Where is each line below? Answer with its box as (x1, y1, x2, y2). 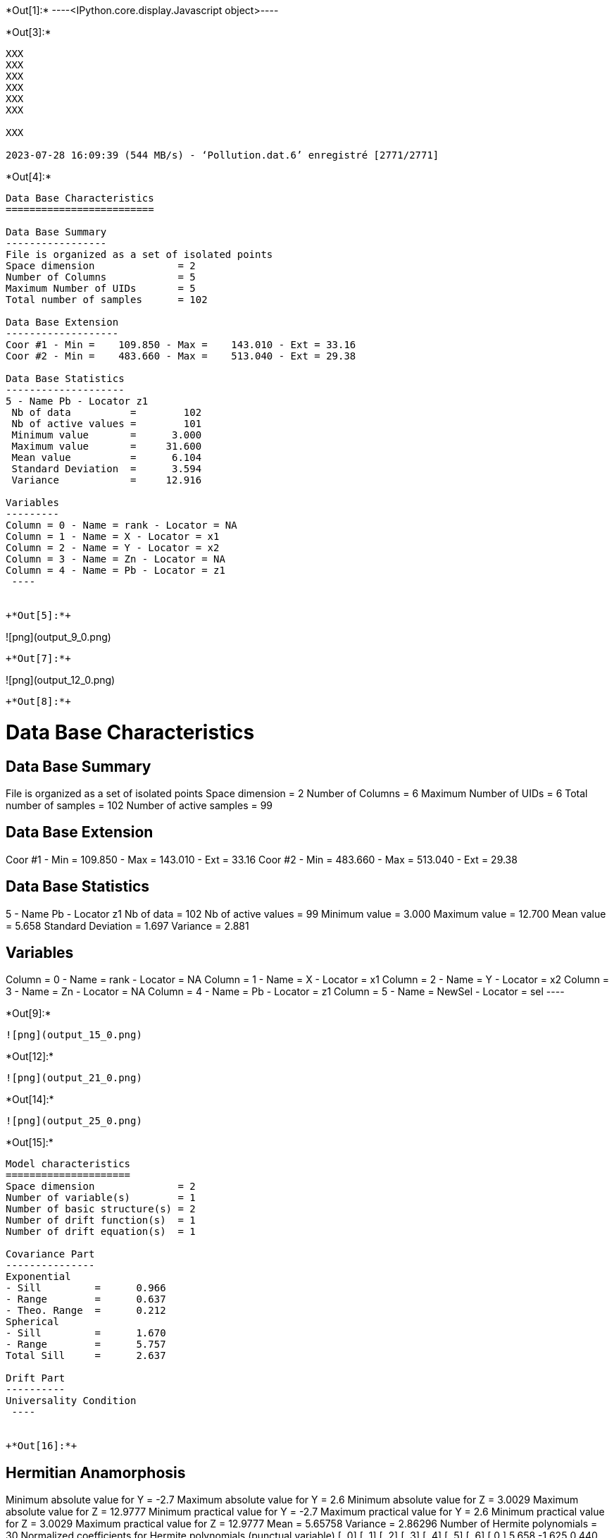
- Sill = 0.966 (6, 1282, 166, 1294)
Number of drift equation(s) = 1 (6, 1226, 196, 1238)
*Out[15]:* (6, 1136, 54, 1149)
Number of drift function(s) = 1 (6, 1214, 196, 1226)
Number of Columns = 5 (6, 271, 196, 283)
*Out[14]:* (6, 1093, 54, 1106)
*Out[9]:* (6, 1007, 51, 1020)
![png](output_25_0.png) (6, 1115, 142, 1127)
